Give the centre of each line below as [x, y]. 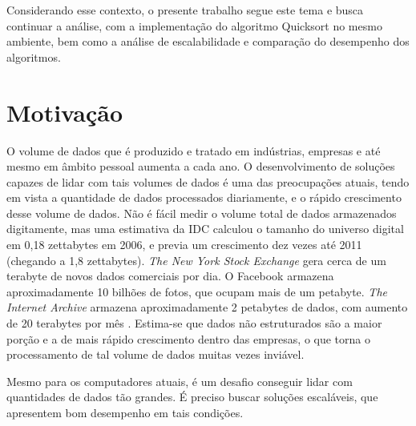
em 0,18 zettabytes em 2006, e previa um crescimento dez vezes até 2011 [184, 245]
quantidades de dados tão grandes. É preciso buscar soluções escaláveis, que [192, 397]
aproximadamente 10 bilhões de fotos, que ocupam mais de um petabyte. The [197, 291]
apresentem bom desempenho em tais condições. [125, 412]
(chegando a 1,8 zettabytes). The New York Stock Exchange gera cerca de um [196, 260]
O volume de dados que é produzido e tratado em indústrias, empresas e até [194, 150]
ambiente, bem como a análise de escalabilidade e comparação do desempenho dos [208, 41]
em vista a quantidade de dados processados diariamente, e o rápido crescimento [204, 197]
